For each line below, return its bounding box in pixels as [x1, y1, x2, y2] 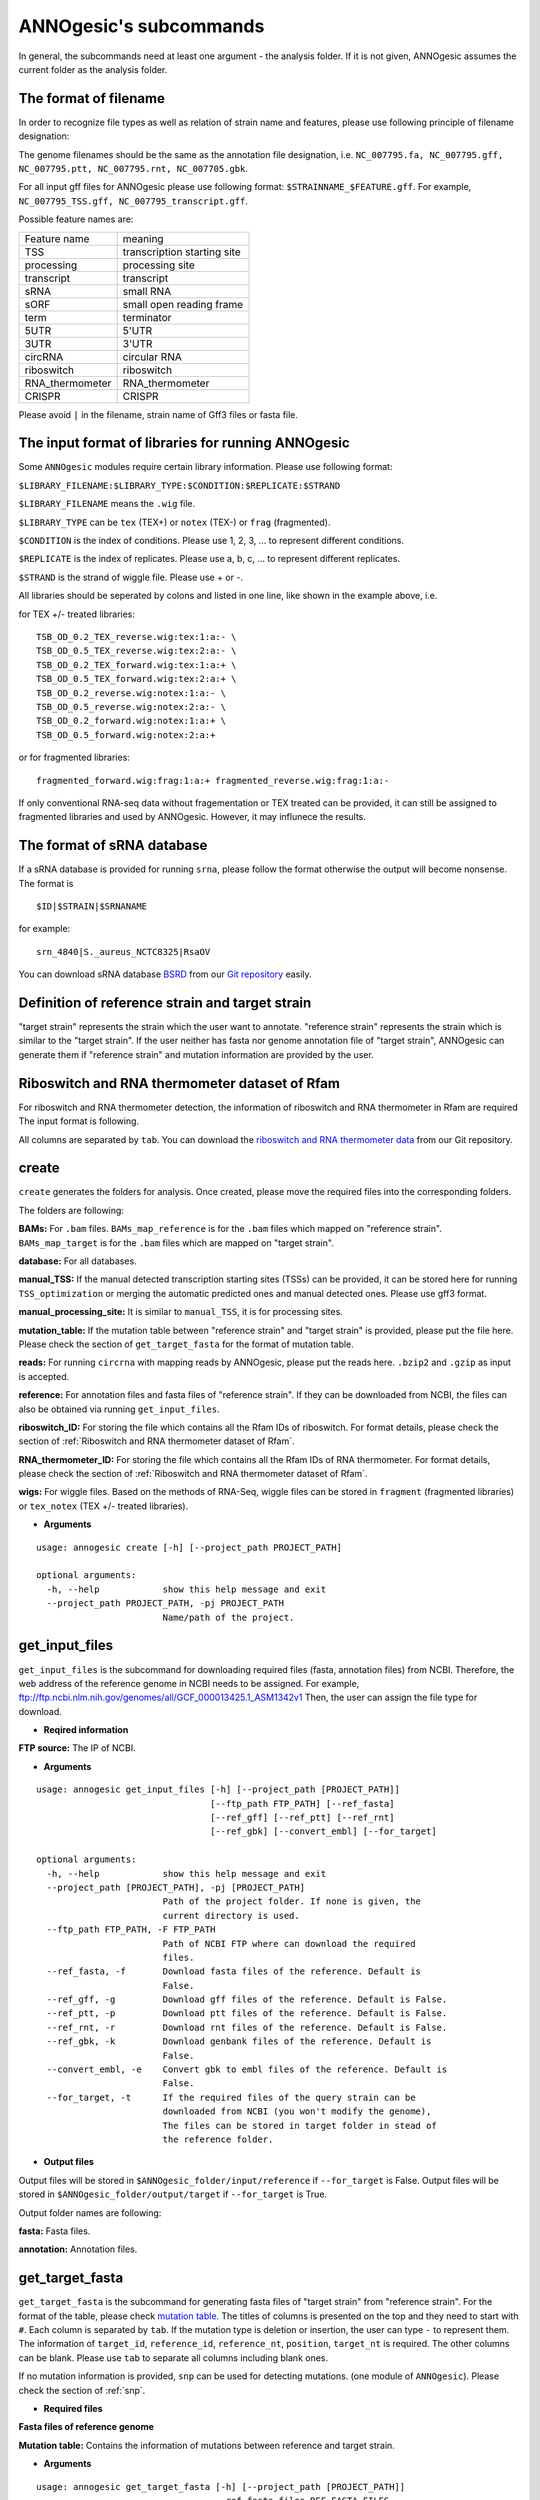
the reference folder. [162, 2134, 274, 2145]
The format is [18, 877, 74, 889]
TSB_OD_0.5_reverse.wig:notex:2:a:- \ [36, 701, 227, 712]
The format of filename [18, 90, 165, 107]
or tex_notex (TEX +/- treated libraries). [18, 1500, 189, 1512]
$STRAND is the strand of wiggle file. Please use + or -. [18, 571, 244, 583]
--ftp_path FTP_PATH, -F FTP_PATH [46, 1924, 216, 1935]
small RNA [122, 284, 172, 298]
